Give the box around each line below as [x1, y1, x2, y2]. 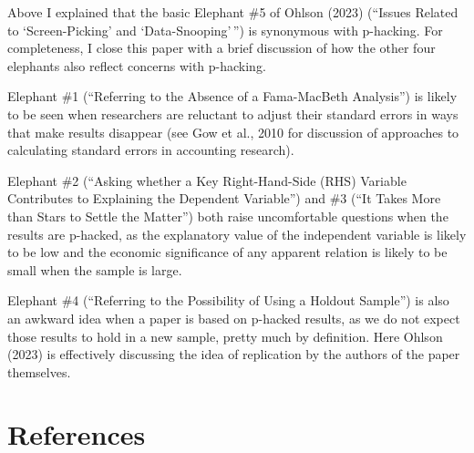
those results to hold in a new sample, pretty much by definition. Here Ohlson [7, 326, 443, 345]
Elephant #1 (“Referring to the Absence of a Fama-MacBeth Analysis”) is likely [7, 87, 458, 106]
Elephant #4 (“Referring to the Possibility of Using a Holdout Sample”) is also [7, 291, 449, 310]
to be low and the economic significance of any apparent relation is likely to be [7, 242, 448, 262]
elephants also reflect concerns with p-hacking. [7, 56, 266, 75]
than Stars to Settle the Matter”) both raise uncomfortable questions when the [7, 206, 448, 225]
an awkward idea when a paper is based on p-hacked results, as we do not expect [7, 308, 460, 327]
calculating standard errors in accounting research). [7, 140, 294, 160]
